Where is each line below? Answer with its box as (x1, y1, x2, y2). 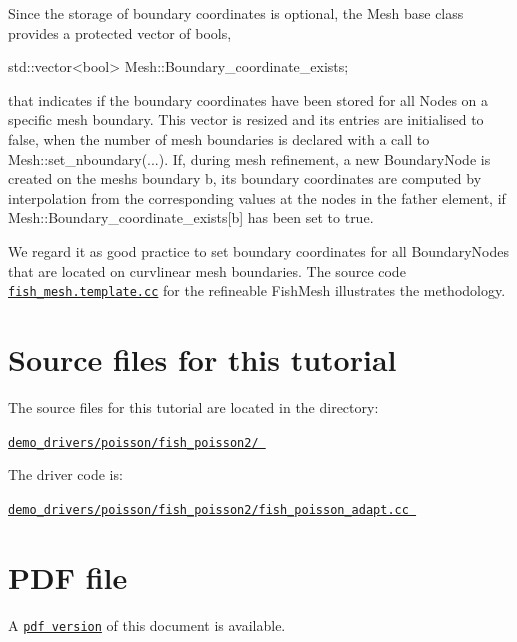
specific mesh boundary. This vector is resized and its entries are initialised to (8, 109, 484, 130)
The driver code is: (8, 464, 123, 485)
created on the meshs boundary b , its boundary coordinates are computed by (8, 168, 482, 189)
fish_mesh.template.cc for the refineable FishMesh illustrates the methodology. (8, 280, 506, 301)
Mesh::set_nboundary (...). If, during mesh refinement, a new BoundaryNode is (8, 148, 491, 169)
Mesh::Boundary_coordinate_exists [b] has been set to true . (8, 207, 374, 228)
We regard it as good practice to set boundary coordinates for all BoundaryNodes (8, 240, 509, 261)
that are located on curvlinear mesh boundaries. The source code (8, 260, 406, 281)
